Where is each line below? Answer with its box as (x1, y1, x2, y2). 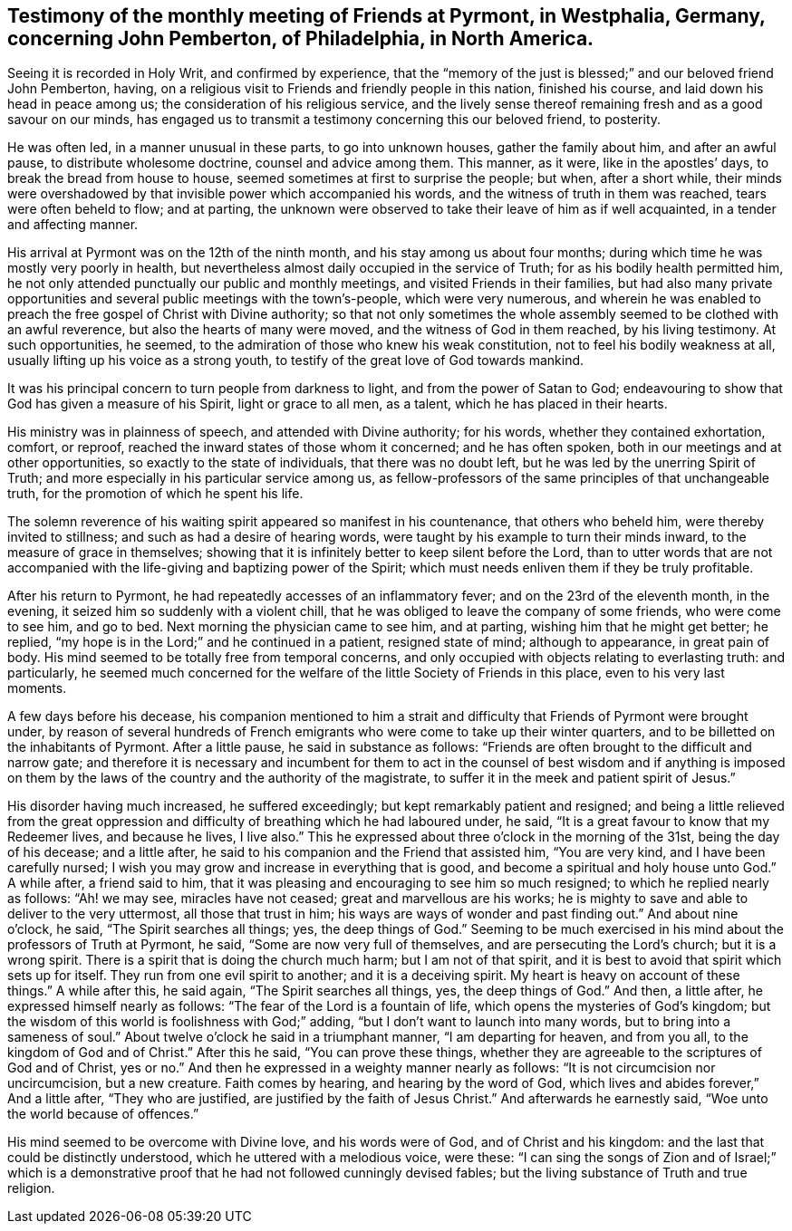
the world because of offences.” (7, 1106, 199, 1122)
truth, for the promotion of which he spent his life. (7, 486, 304, 502)
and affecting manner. (7, 216, 139, 233)
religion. (7, 1180, 55, 1197)
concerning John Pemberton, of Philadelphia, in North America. (7, 27, 594, 50)
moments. (7, 680, 67, 697)
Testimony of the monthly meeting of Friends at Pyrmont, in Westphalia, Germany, (7, 5, 766, 27)
